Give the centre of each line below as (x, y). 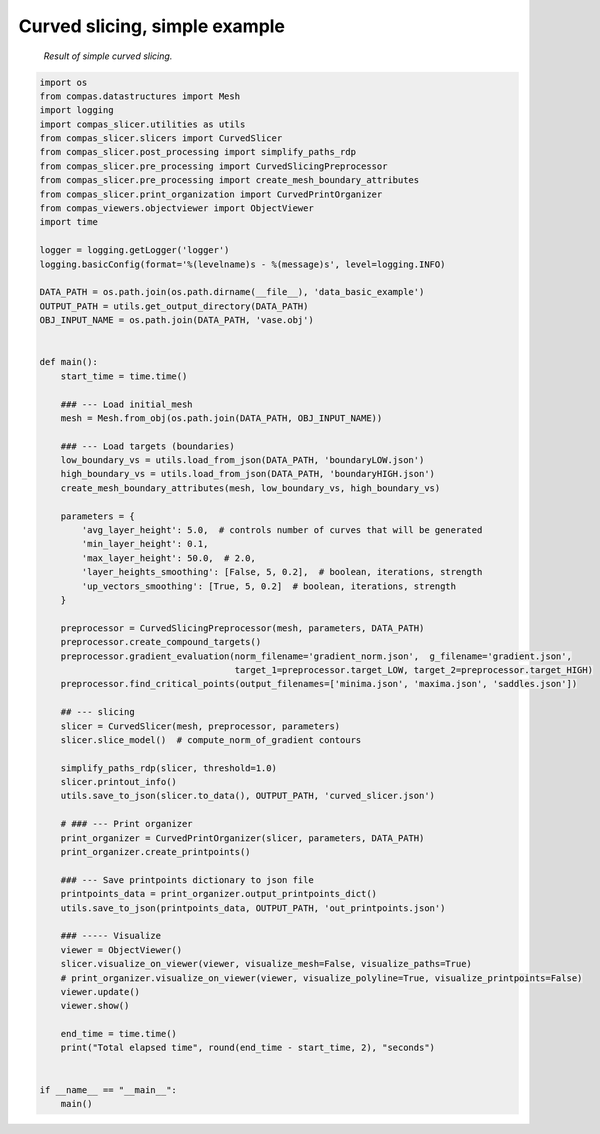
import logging (76, 110)
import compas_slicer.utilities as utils (142, 124)
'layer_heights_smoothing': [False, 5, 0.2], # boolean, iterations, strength (282, 572)
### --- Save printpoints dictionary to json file (187, 879)
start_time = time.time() (124, 376)
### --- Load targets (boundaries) (147, 446)
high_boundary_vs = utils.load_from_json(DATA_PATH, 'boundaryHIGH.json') (247, 474)
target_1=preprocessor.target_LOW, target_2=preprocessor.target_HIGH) (414, 669)
